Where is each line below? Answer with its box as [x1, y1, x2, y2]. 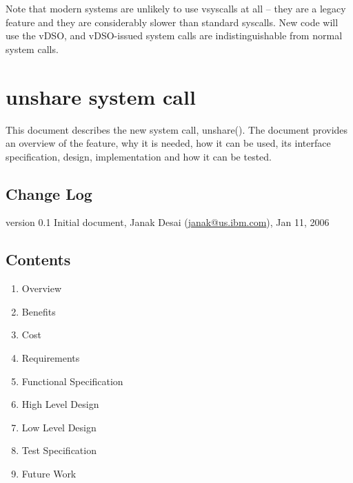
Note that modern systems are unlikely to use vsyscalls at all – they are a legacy [6, 1, 346, 15]
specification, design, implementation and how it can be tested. [6, 149, 272, 163]
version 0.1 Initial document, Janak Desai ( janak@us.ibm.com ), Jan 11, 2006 [6, 215, 330, 229]
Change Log [6, 183, 92, 204]
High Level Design [21, 397, 99, 411]
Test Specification [21, 443, 97, 458]
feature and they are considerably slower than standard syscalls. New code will [6, 14, 339, 29]
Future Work [21, 466, 77, 481]
